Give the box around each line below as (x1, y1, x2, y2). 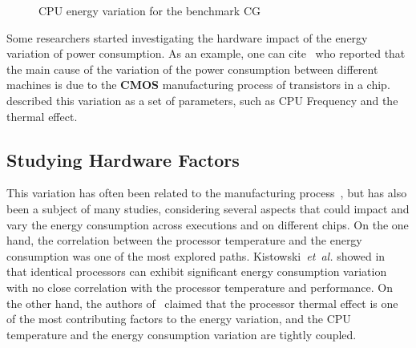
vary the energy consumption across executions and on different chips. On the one (6, 216, 409, 233)
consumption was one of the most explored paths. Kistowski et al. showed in (6, 247, 386, 264)
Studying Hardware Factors (6, 147, 240, 172)
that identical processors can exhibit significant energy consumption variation (6, 263, 387, 280)
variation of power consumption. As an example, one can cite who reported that (6, 45, 406, 62)
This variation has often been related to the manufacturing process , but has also (6, 184, 407, 201)
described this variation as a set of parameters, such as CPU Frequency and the (6, 91, 398, 108)
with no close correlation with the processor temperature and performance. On (6, 278, 393, 295)
